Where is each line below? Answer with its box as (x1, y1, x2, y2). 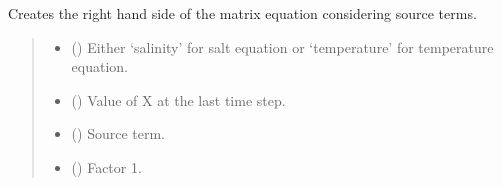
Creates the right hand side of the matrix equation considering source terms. (8, 3, 477, 23)
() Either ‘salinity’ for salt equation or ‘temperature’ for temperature (71, 36, 494, 57)
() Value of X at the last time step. (71, 89, 286, 110)
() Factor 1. (71, 156, 142, 177)
